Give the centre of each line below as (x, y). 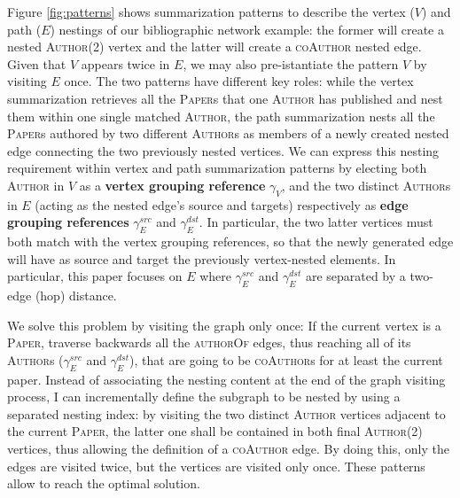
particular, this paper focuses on (95, 276)
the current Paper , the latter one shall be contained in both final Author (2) (215, 431)
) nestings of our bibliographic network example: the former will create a (247, 29)
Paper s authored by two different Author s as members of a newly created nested (228, 133)
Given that (37, 63)
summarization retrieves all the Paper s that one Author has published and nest (225, 98)
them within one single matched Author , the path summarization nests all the (221, 116)
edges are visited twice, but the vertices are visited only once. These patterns (216, 466)
